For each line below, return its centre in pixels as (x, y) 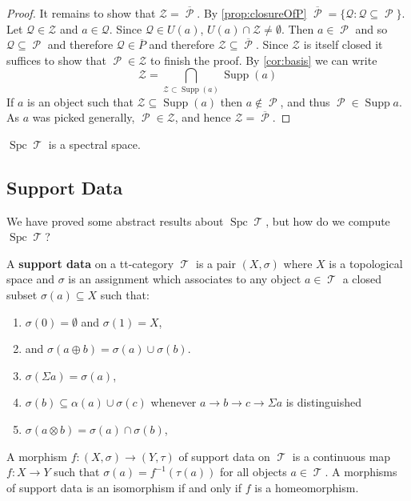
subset (22, 295)
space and (30, 279)
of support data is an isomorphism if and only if (124, 487)
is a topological (366, 263)
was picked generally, (84, 117)
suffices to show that (57, 60)
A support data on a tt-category (90, 263)
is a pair (216, 263)
